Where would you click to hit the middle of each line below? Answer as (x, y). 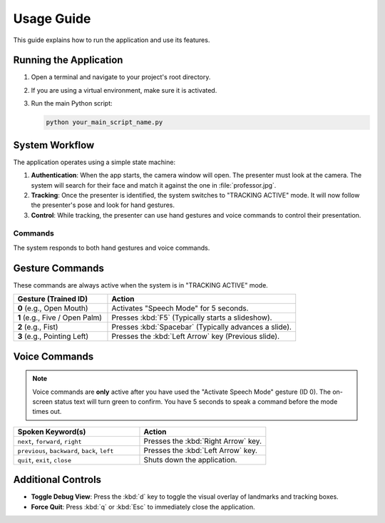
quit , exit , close (44, 459)
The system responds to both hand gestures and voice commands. (112, 248)
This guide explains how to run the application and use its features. (112, 40)
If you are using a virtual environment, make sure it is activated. (124, 90)
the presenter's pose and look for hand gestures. (103, 205)
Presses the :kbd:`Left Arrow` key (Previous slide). (196, 337)
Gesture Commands (59, 268)
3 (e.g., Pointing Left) (53, 337)
